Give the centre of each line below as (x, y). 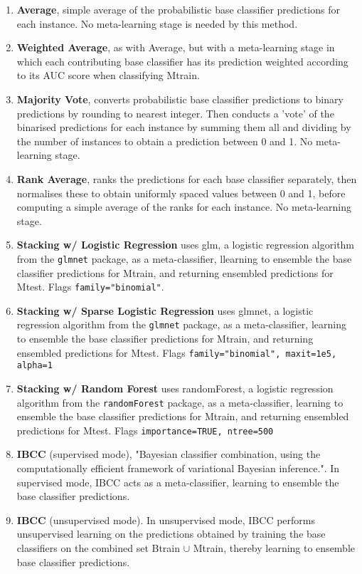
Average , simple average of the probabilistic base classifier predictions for (178, 9)
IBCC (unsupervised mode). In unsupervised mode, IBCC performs (166, 520)
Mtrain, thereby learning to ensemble (274, 548)
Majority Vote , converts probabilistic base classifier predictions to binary (180, 99)
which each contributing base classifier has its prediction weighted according (182, 61)
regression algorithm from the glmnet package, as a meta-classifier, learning (181, 324)
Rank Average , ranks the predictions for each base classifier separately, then (187, 178)
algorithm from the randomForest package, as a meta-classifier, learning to (180, 402)
